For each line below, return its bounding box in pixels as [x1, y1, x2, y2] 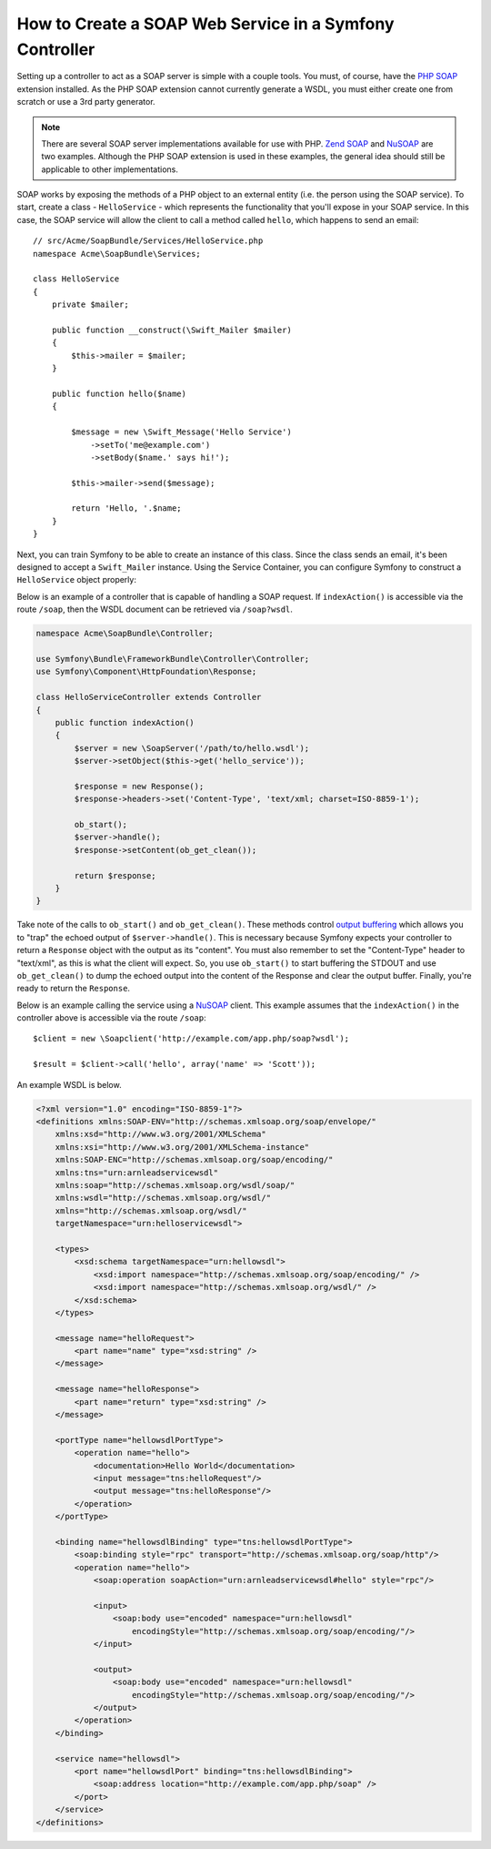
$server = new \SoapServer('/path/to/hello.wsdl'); [74, 743, 310, 753]
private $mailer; [51, 300, 129, 310]
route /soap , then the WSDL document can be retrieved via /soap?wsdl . [16, 604, 293, 615]
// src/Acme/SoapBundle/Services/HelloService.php [33, 236, 264, 246]
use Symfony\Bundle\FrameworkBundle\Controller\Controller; [35, 654, 310, 664]
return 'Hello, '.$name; [71, 503, 182, 513]
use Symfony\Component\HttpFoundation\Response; [35, 666, 257, 677]
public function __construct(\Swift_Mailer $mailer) [51, 324, 293, 335]
